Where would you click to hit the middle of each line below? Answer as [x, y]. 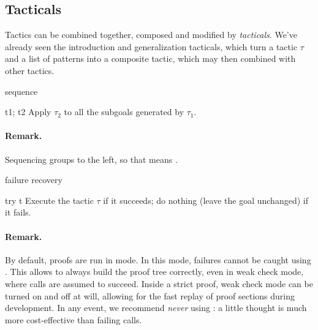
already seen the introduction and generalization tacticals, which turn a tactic [151, 46]
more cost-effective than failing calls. [74, 319]
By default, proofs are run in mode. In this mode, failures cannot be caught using [158, 259]
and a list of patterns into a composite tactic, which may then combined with [150, 58]
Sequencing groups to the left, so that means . [91, 159]
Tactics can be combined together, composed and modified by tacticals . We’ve [151, 35]
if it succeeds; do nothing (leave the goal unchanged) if [206, 200]
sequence [21, 91]
